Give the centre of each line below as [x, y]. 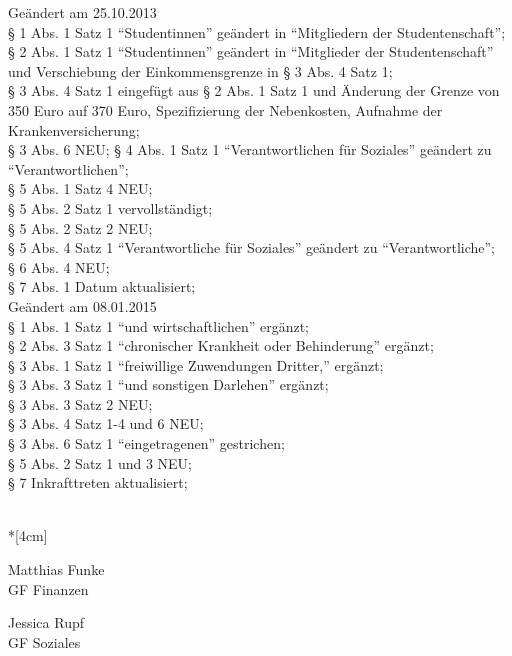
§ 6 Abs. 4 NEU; [59, 266]
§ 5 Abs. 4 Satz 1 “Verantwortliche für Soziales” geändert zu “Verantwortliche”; [252, 247]
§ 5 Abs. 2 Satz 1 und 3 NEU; [100, 462]
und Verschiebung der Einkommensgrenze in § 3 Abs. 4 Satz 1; [200, 70]
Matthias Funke [56, 569]
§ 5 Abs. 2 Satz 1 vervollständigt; [110, 207]
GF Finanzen [48, 588]
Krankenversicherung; [74, 129]
